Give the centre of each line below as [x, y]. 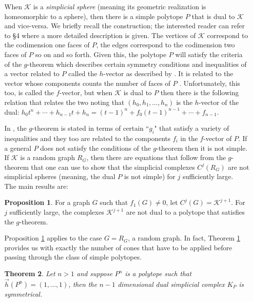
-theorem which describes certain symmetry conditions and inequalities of [137, 64]
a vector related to [32, 73]
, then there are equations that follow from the [156, 157]
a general [18, 148]
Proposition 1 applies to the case [53, 238]
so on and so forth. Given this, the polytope [101, 54]
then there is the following [200, 92]
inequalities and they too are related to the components [88, 138]
